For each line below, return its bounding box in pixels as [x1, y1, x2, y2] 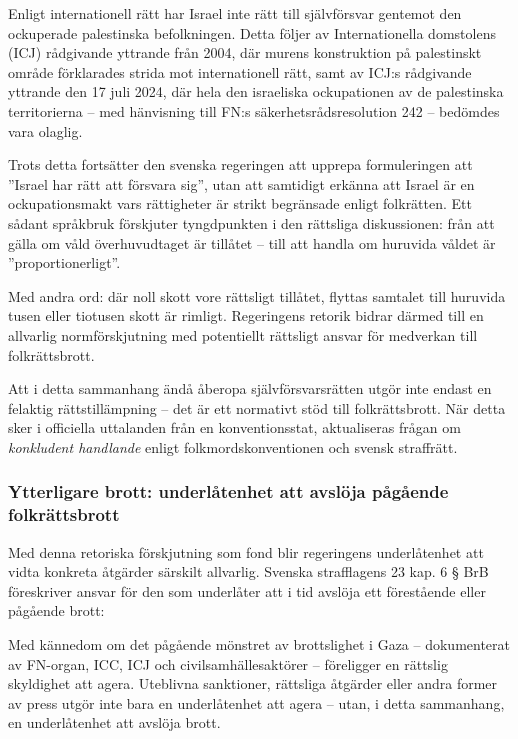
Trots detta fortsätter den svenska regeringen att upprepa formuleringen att [8, 154, 473, 175]
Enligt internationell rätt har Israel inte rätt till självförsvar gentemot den [8, 3, 462, 23]
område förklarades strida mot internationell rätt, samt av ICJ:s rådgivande [8, 61, 472, 82]
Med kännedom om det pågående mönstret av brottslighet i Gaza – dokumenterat [8, 633, 511, 654]
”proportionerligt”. [8, 252, 121, 273]
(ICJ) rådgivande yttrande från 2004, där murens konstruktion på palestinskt [8, 42, 482, 63]
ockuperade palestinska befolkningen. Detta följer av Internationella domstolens [8, 22, 496, 43]
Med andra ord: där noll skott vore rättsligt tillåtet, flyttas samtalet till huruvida [8, 285, 506, 306]
